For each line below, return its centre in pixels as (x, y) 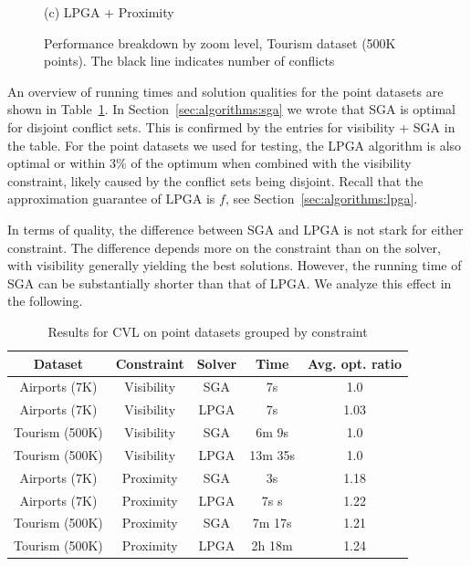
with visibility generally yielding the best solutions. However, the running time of (235, 265)
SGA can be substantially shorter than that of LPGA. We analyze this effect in (230, 283)
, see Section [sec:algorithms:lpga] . (321, 199)
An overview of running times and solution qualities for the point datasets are (225, 91)
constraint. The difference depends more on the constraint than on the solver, (224, 247)
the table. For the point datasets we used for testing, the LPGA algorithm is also (235, 145)
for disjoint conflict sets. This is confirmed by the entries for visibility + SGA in (231, 126)
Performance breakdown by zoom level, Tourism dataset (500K (220, 42)
